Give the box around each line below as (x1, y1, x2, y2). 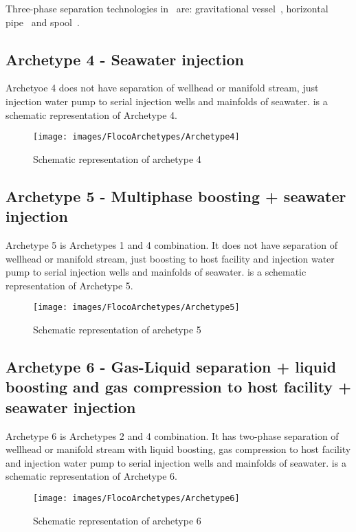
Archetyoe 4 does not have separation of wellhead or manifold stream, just (5, 80, 319, 95)
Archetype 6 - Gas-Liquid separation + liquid (5, 356, 337, 377)
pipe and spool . (5, 14, 80, 29)
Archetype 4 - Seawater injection (5, 48, 245, 69)
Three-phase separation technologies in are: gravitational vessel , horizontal (5, 1, 329, 15)
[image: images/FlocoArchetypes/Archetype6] (33, 494, 240, 503)
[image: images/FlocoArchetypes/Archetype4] (33, 132, 240, 142)
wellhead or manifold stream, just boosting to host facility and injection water (5, 251, 335, 265)
